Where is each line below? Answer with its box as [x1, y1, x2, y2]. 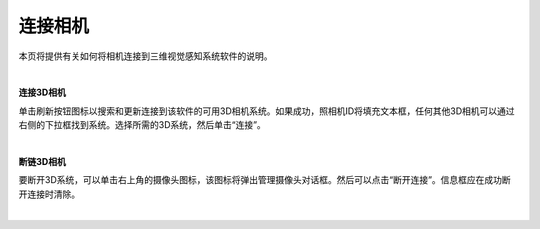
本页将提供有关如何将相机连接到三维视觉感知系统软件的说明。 [18, 50, 273, 62]
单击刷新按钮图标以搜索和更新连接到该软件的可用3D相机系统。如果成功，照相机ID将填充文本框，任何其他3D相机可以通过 [18, 105, 515, 117]
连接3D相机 [18, 86, 67, 99]
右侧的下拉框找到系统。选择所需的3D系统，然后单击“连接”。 [18, 119, 267, 131]
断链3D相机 [18, 155, 67, 167]
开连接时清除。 [18, 188, 80, 200]
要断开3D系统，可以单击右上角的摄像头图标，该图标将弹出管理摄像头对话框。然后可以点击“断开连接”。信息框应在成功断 [18, 174, 512, 186]
